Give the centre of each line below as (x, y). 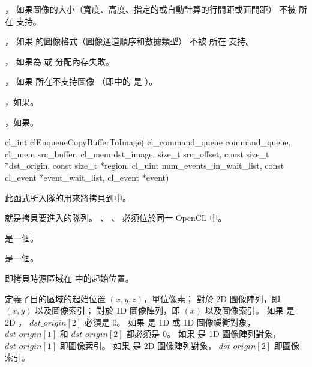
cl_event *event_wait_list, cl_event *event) (87, 177)
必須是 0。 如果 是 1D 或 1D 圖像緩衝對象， (170, 322)
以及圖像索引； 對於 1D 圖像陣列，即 (107, 310)
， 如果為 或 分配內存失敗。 (59, 61)
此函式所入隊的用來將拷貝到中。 (68, 197)
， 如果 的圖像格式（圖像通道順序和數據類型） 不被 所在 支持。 (130, 41)
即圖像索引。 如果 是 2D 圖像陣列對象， (138, 345)
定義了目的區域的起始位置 (55, 298)
